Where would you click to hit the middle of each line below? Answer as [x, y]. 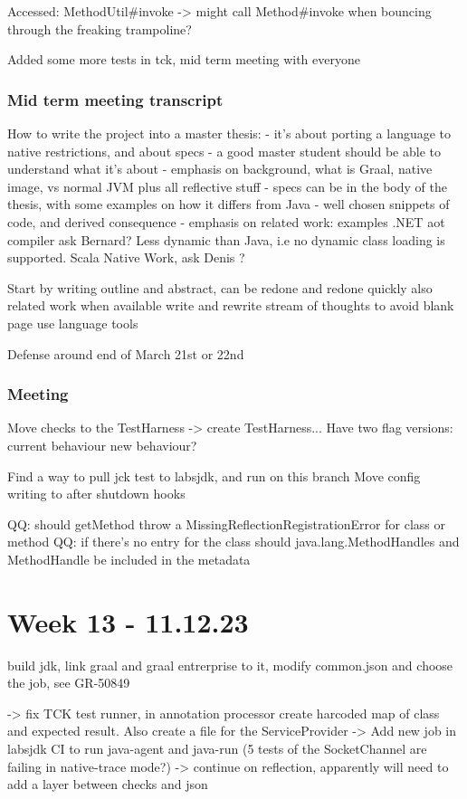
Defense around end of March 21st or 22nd [126, 353]
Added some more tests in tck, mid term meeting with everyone [184, 59]
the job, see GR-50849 [69, 683]
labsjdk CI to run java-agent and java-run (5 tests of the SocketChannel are [217, 748]
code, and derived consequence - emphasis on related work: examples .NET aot [226, 221]
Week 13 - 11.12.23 [128, 621]
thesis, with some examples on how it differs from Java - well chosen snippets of [229, 204]
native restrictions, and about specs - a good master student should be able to [224, 151]
